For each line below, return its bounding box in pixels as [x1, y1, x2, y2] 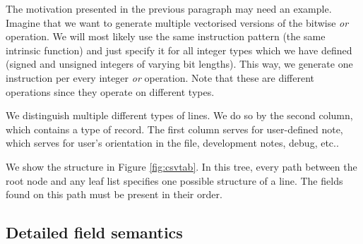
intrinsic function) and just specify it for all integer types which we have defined [6, 42, 352, 57]
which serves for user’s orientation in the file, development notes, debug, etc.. [6, 135, 339, 150]
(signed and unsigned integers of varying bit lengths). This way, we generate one [6, 56, 353, 71]
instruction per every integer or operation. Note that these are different [6, 70, 314, 85]
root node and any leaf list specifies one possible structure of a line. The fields [6, 173, 343, 188]
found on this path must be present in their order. [6, 187, 222, 202]
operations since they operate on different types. [6, 84, 215, 99]
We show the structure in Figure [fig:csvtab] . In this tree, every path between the [6, 159, 357, 173]
